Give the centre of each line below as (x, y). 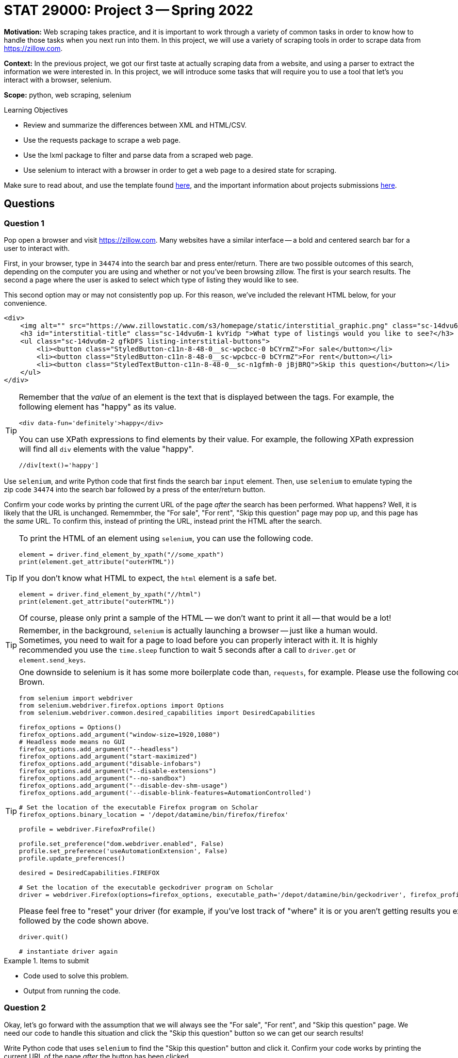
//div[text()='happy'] (59, 465)
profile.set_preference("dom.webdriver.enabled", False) (122, 843)
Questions (29, 204)
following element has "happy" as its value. (98, 406)
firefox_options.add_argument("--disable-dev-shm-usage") (123, 785)
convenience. (25, 303)
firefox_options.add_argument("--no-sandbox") (103, 778)
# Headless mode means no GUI (72, 742)
